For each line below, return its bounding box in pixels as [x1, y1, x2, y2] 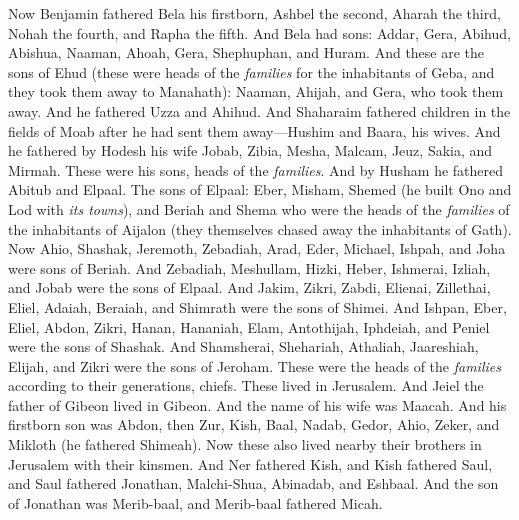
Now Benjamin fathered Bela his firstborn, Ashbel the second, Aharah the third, [8, 3, 501, 23]
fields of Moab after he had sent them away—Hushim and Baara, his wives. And [8, 120, 501, 141]
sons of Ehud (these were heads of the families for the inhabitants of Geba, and [8, 61, 495, 82]
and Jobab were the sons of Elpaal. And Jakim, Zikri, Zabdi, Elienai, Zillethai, [8, 277, 491, 298]
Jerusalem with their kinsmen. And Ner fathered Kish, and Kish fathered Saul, [8, 453, 493, 474]
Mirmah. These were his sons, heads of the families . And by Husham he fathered [8, 159, 504, 180]
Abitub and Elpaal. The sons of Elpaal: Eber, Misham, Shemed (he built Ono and [8, 179, 512, 200]
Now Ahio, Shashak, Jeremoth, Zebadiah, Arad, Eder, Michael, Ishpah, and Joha [8, 238, 506, 259]
